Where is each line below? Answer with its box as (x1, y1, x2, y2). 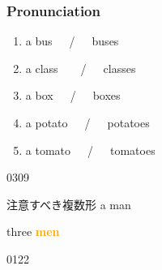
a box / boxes (25, 87, 121, 104)
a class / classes (25, 59, 136, 76)
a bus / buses (25, 32, 119, 49)
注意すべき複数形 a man (6, 195, 131, 212)
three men (6, 223, 60, 240)
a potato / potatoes (25, 114, 150, 131)
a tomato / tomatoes (25, 141, 156, 158)
